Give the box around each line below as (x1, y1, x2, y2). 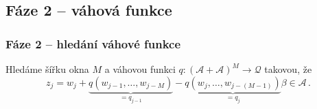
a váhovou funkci (104, 62, 176, 76)
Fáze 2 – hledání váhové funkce (5, 35, 181, 52)
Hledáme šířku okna (5, 62, 89, 76)
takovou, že (264, 62, 312, 76)
